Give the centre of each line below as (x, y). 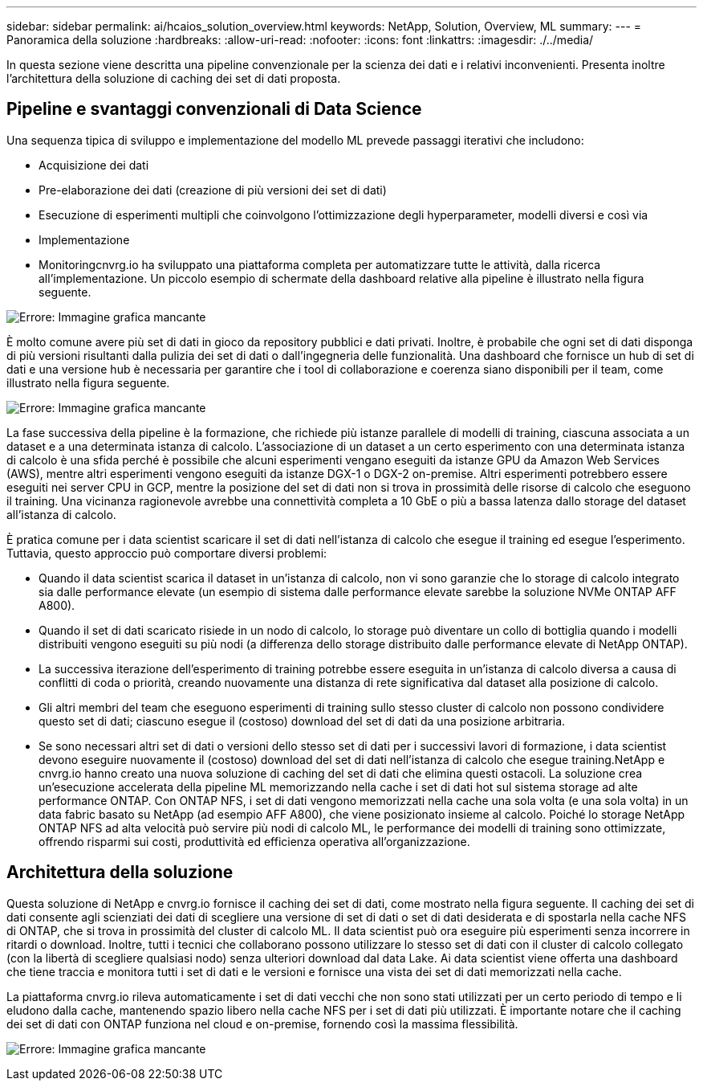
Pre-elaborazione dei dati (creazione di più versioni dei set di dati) (213, 190)
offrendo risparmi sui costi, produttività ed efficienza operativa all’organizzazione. (254, 841)
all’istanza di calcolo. (61, 514)
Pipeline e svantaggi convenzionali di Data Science (214, 109)
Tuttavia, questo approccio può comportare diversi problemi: (167, 553)
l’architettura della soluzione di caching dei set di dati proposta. (174, 78)
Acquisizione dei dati (94, 165)
